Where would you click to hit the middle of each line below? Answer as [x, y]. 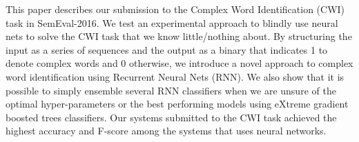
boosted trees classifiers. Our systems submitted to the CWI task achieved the [171, 117]
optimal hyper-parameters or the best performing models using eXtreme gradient [177, 104]
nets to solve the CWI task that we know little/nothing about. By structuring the [179, 36]
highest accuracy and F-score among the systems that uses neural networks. [166, 131]
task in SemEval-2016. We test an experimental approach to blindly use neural [172, 22]
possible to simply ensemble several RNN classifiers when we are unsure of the [171, 90]
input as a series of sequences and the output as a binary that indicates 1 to [167, 49]
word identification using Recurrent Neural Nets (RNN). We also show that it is [175, 76]
